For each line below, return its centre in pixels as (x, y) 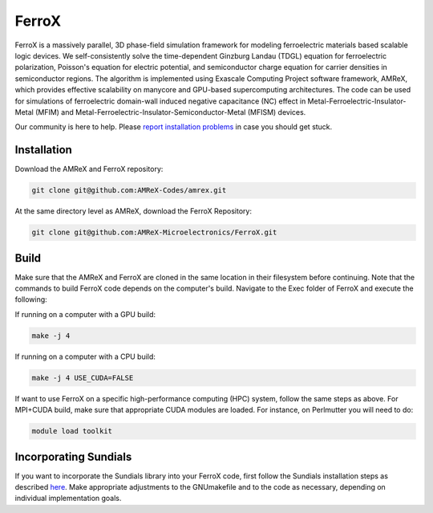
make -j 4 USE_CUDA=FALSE (83, 378)
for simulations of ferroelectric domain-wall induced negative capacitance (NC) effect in (160, 101)
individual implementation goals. (68, 499)
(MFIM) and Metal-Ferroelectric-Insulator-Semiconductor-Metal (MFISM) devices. (170, 112)
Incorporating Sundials (73, 456)
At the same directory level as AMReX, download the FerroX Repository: (134, 211)
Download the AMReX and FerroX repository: (89, 169)
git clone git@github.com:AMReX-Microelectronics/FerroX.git (154, 232)
